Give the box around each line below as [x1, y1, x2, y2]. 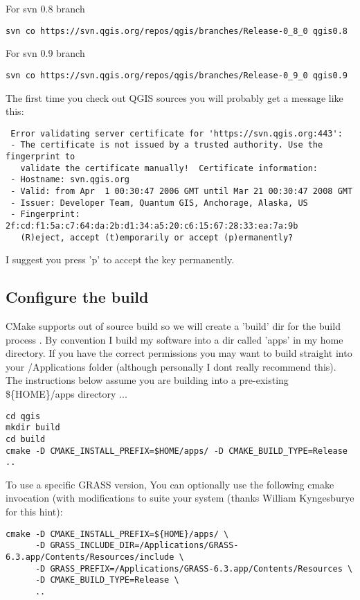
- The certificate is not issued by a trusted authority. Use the [10, 140, 323, 150]
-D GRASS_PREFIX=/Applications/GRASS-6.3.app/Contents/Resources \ [35, 563, 353, 574]
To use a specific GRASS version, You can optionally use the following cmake [6, 477, 334, 491]
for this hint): [6, 504, 63, 519]
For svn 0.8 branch [6, 1, 85, 15]
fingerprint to [6, 152, 75, 161]
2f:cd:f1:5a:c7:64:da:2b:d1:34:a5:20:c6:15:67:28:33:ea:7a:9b [6, 220, 298, 231]
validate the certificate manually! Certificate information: [20, 163, 318, 173]
